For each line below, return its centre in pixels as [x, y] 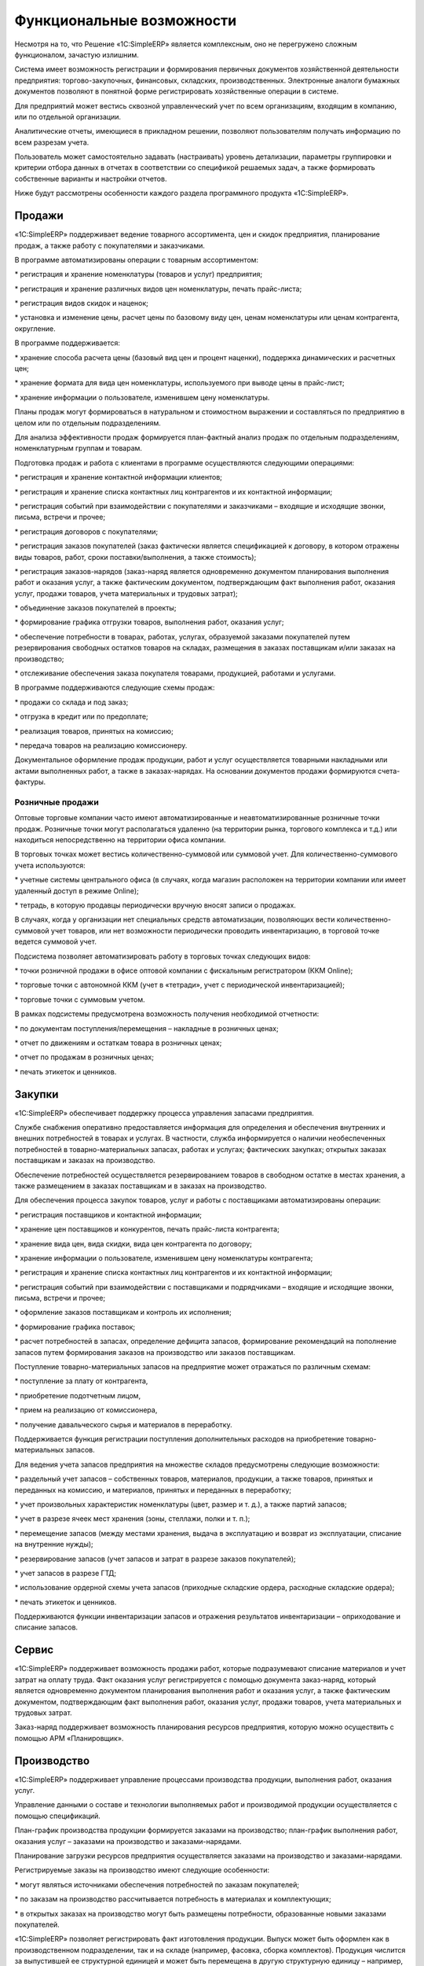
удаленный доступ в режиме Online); [77, 891]
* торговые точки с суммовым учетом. [80, 1000]
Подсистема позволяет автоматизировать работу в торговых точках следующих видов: [163, 956]
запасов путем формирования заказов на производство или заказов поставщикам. [155, 1352]
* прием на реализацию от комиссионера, [86, 1410]
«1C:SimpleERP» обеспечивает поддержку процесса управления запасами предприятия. [164, 1113]
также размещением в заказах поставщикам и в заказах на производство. [141, 1185]
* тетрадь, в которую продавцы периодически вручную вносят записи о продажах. [155, 905]
